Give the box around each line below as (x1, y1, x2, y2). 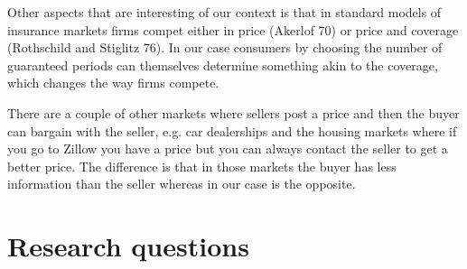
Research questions (7, 227, 249, 264)
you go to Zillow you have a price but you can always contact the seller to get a (7, 139, 448, 158)
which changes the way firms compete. (7, 73, 219, 92)
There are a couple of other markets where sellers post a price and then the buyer (7, 103, 460, 122)
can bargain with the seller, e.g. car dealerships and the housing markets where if (7, 121, 457, 140)
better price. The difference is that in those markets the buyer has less (7, 156, 397, 175)
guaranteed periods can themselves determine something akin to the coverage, (7, 55, 438, 74)
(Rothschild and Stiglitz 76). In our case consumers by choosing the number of (7, 38, 443, 57)
